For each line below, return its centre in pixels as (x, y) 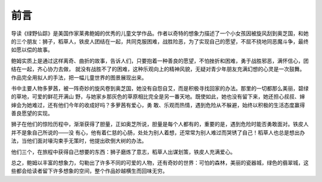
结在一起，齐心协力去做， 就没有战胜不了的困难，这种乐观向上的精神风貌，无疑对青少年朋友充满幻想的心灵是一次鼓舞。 (158, 69)
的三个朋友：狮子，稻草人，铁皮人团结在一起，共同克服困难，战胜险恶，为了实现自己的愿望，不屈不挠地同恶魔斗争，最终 (160, 41)
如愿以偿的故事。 (32, 50)
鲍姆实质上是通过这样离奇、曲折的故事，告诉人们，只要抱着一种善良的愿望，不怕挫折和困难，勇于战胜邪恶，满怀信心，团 (160, 61)
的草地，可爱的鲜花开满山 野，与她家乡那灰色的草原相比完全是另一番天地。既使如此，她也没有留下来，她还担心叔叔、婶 (158, 97)
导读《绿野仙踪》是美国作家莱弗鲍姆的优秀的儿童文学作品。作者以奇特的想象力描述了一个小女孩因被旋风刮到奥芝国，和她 (160, 33)
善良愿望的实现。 (32, 114)
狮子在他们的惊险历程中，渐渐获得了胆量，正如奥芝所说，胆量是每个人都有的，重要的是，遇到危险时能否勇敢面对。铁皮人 (160, 124)
